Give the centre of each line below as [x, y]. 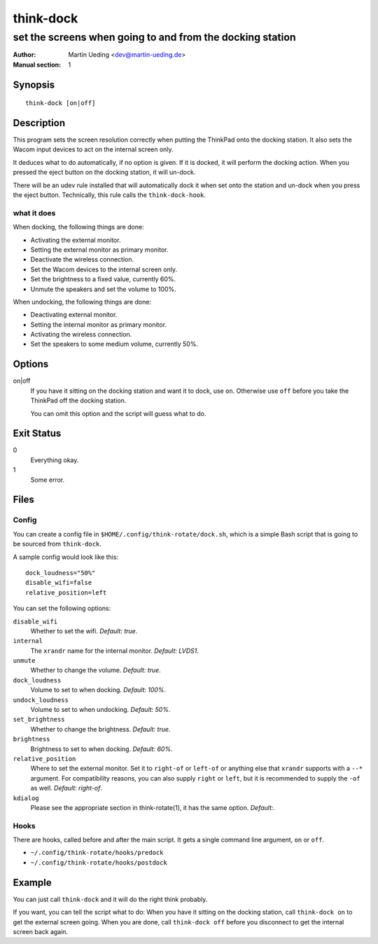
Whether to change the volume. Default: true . [96, 670]
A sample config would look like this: [66, 557]
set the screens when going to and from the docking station [155, 37]
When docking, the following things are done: [78, 227]
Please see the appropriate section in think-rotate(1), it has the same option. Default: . [153, 807]
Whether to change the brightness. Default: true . [100, 729]
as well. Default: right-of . [66, 788]
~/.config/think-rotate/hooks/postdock [99, 862]
